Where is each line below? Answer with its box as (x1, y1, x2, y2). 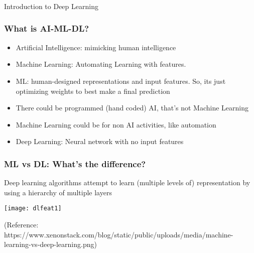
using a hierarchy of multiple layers (4, 187, 112, 197)
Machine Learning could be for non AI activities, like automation (16, 119, 216, 130)
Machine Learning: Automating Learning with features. (16, 59, 186, 69)
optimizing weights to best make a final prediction (16, 85, 170, 96)
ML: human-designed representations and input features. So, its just (16, 75, 226, 86)
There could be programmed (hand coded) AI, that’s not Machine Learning (16, 102, 249, 113)
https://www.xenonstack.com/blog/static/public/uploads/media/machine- (4, 229, 233, 239)
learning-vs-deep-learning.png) (4, 239, 97, 249)
